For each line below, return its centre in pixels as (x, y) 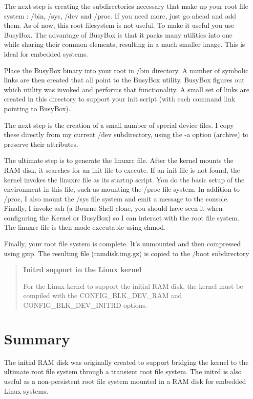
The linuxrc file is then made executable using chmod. (85, 227)
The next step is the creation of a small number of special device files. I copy (119, 125)
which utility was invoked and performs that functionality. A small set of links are (127, 89)
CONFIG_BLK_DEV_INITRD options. (85, 305)
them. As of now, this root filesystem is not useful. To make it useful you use (119, 25)
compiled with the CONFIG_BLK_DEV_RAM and (103, 295)
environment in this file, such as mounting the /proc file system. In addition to (122, 189)
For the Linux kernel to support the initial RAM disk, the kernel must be (133, 286)
